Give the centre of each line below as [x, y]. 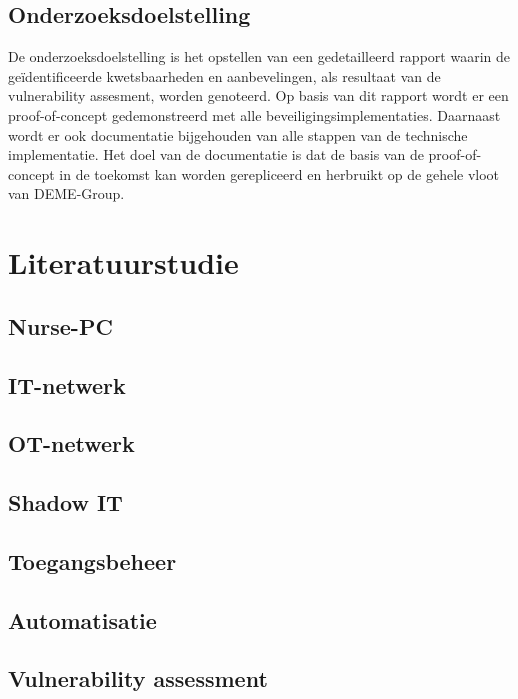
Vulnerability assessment [138, 678]
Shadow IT [65, 502]
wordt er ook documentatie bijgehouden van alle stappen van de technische [238, 134]
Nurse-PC [60, 325]
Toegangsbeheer [92, 560]
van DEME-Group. [66, 193]
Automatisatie [82, 619]
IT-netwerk [67, 384]
